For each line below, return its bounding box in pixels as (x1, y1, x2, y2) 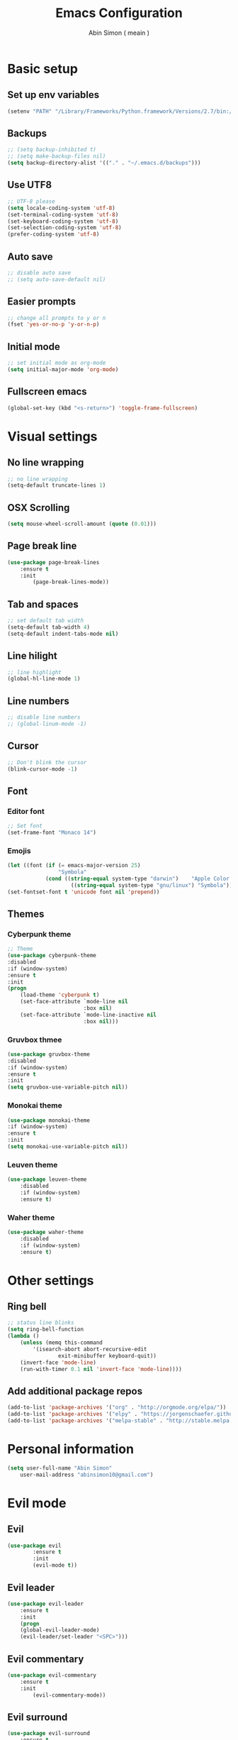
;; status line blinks (7, 1319, 74, 1326)
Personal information (7, 1441, 135, 1458)
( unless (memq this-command (20, 1339, 103, 1346)
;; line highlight (7, 668, 62, 676)
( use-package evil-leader (7, 1600, 84, 1607)
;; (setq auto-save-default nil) (7, 275, 106, 283)
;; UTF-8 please (7, 197, 55, 205)
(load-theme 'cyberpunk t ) (20, 991, 100, 998)
